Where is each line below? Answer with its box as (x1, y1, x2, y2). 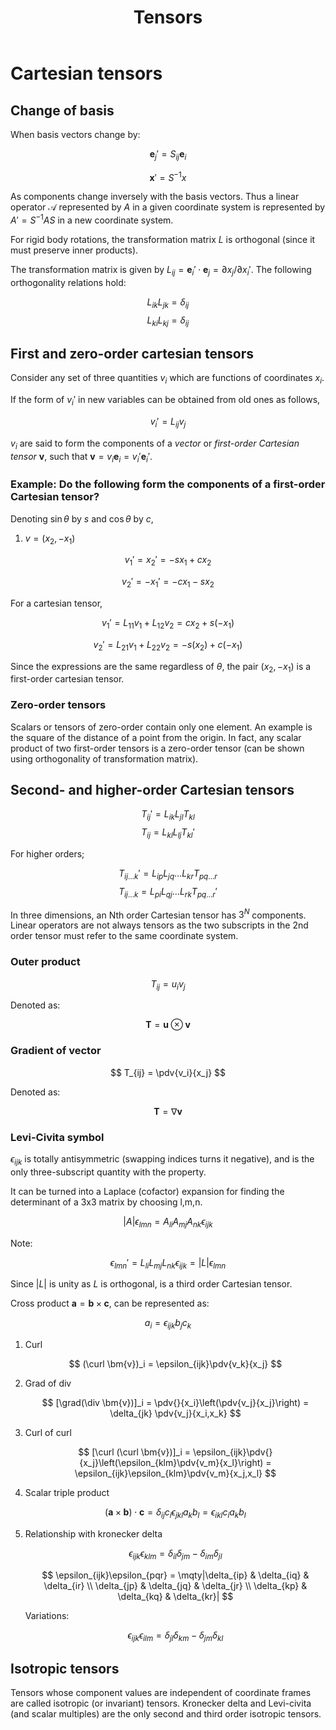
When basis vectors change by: (10, 129, 141, 140)
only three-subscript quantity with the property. (10, 1166, 207, 1178)
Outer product (10, 955, 81, 969)
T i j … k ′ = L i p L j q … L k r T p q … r (118, 867, 218, 881)
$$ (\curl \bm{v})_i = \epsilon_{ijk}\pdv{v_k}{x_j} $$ (68, 1358, 283, 1370)
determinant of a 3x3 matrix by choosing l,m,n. (10, 1196, 203, 1208)
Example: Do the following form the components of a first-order (10, 477, 326, 491)
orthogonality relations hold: (10, 276, 127, 288)
